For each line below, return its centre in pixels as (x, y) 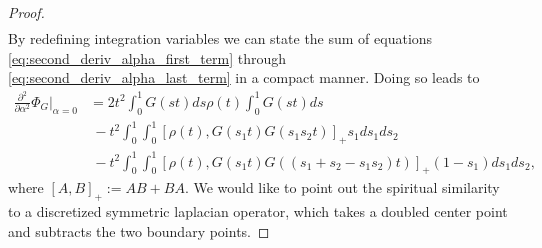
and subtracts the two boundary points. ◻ (139, 230)
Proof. (26, 12)
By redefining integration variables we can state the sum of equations (220, 38)
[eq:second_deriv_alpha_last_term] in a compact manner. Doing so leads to (244, 77)
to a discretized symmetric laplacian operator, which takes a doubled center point (258, 211)
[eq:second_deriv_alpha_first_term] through (147, 57)
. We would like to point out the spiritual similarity (342, 187)
